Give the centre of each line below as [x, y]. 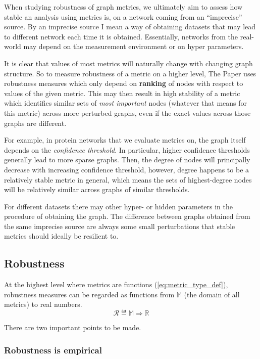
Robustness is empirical [53, 350]
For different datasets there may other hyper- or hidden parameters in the [119, 206]
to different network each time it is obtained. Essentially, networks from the [121, 36]
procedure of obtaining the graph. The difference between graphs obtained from [127, 216]
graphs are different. [35, 123]
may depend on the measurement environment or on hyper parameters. [134, 46]
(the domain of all [212, 294]
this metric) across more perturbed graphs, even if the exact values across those [127, 113]
